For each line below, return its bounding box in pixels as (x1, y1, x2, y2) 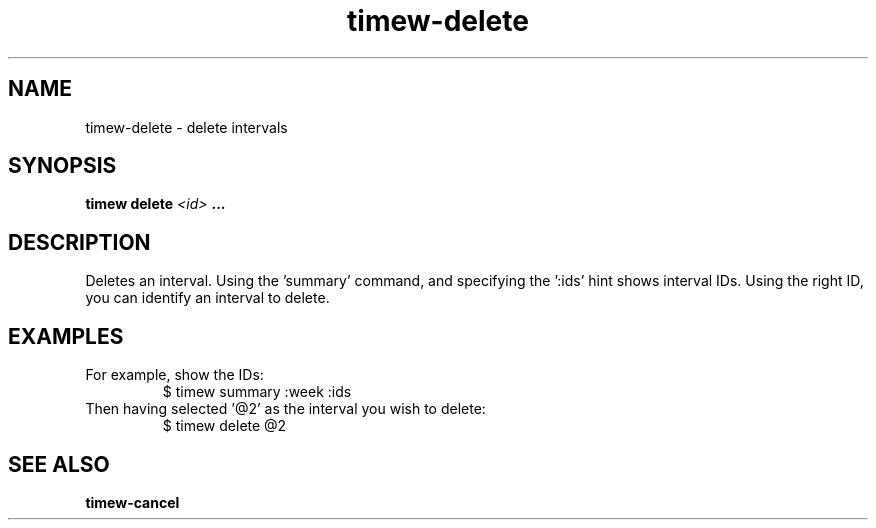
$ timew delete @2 (162, 417, 287, 435)
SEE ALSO (8, 451, 110, 477)
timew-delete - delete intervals (85, 118, 288, 136)
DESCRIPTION (8, 229, 151, 255)
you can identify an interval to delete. (85, 289, 330, 307)
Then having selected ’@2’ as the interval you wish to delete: (85, 400, 486, 418)
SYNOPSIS (8, 153, 117, 179)
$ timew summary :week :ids (162, 383, 352, 401)
